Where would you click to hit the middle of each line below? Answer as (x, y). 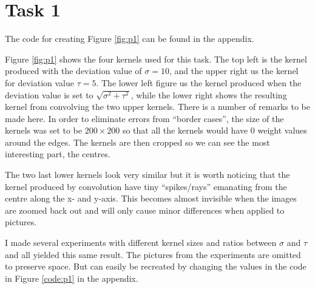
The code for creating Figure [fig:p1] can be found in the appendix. (130, 39)
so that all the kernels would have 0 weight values (215, 130)
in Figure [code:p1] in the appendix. (72, 278)
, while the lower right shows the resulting (209, 94)
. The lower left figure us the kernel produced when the (199, 82)
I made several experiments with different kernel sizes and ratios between (141, 243)
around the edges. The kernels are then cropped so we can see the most (137, 142)
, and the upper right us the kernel (234, 71)
